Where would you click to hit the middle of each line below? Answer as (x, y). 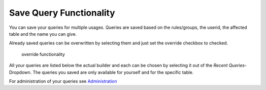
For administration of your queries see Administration (63, 81)
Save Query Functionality (62, 13)
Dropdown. (20, 72)
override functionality (43, 54)
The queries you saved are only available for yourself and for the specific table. (113, 72)
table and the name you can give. (43, 34)
